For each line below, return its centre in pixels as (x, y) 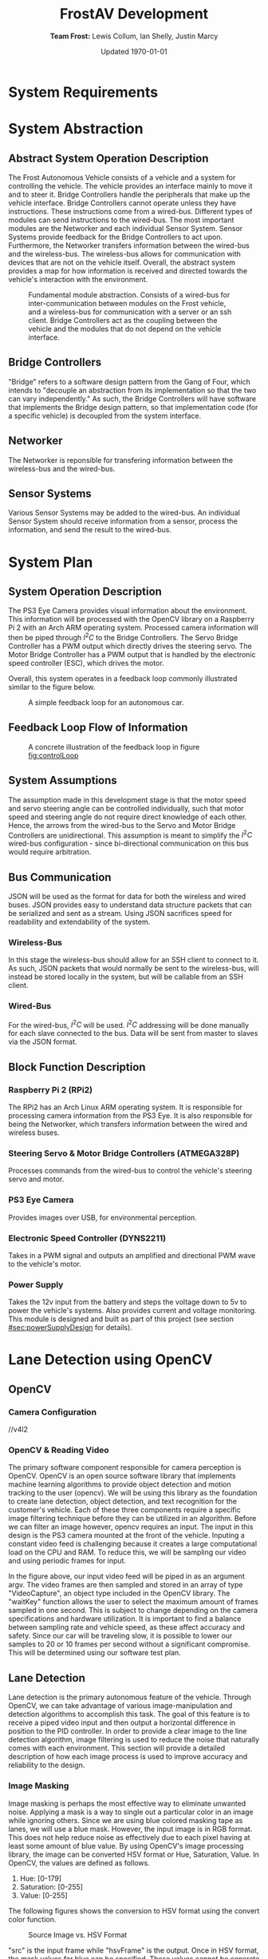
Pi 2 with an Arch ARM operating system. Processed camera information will (134, 627)
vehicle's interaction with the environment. (78, 279)
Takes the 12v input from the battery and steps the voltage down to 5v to (128, 1302)
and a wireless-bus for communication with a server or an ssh (130, 312)
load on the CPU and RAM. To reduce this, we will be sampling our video (127, 1552)
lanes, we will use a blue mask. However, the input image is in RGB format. (130, 1829)
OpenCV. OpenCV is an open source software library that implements (122, 1476)
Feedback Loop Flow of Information (98, 728)
